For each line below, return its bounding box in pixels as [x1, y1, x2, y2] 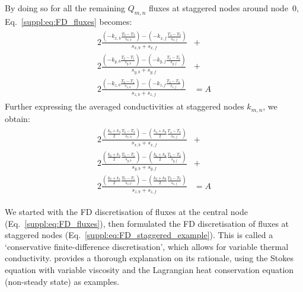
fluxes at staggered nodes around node [149, 2, 288, 14]
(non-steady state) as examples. [5, 275, 120, 287]
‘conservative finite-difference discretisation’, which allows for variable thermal [5, 240, 289, 252]
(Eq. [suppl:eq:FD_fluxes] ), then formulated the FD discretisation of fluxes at [5, 217, 289, 229]
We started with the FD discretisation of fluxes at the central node [5, 205, 248, 217]
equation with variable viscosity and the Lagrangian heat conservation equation [5, 263, 294, 275]
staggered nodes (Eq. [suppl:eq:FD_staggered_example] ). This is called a [5, 229, 273, 241]
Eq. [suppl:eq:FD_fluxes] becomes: [5, 15, 132, 27]
